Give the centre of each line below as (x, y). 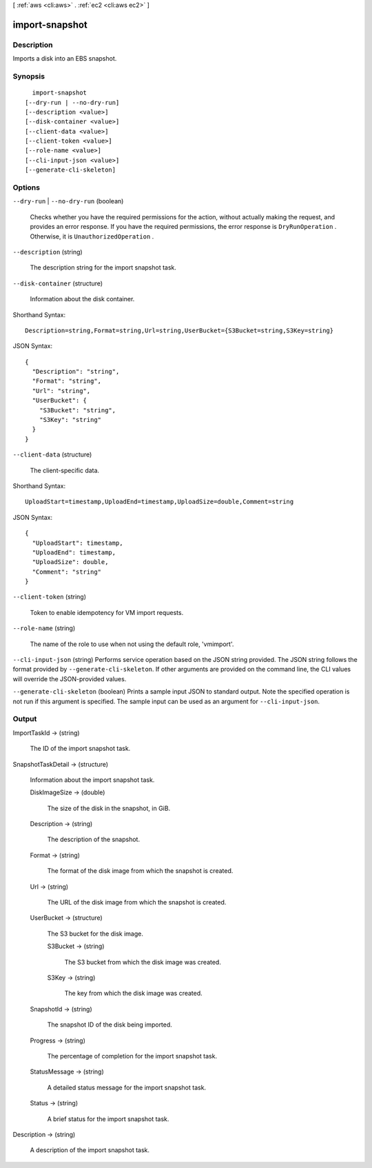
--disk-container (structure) (58, 283)
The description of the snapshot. (94, 839)
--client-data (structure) (52, 454)
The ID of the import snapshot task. (80, 749)
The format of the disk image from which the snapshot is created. (140, 871)
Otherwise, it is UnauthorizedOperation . (92, 236)
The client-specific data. (65, 470)
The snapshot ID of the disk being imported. (110, 1025)
